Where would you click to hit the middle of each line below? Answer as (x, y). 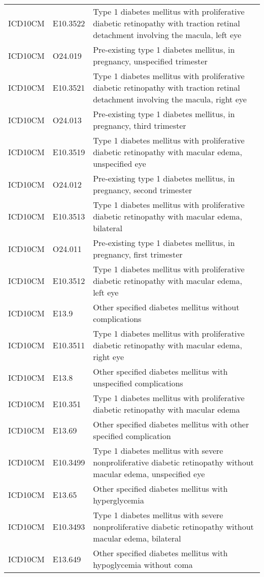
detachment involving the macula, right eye (170, 99)
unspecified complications (138, 383)
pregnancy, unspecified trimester (150, 61)
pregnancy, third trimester (140, 125)
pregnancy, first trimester (138, 254)
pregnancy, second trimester (143, 190)
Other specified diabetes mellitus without (166, 307)
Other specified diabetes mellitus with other (171, 424)
